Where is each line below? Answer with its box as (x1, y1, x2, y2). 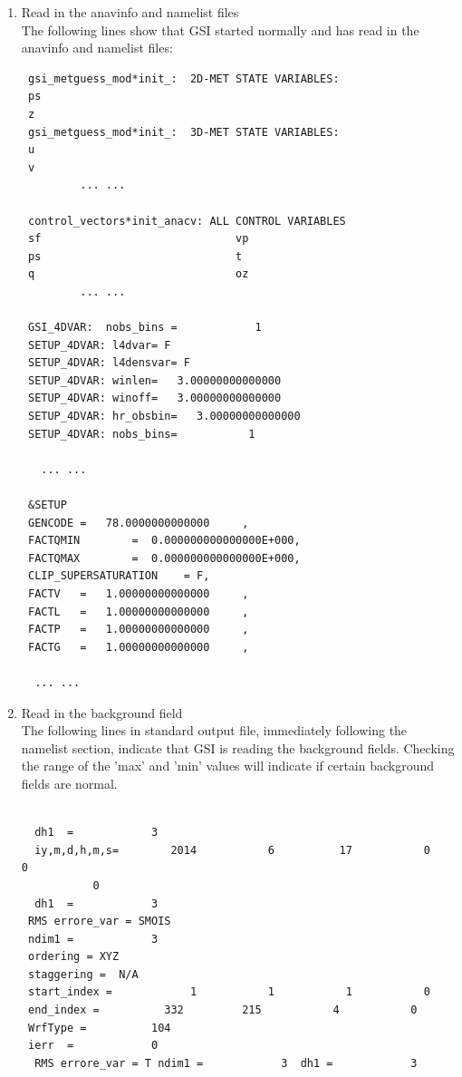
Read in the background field (21, 703, 183, 722)
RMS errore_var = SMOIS (27, 915, 171, 928)
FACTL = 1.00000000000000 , (27, 605, 249, 618)
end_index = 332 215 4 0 (27, 1004, 418, 1017)
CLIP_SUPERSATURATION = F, (27, 569, 210, 583)
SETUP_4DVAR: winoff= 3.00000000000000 (27, 392, 282, 405)
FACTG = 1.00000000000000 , (27, 640, 249, 654)
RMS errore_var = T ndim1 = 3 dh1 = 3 (34, 1056, 418, 1070)
